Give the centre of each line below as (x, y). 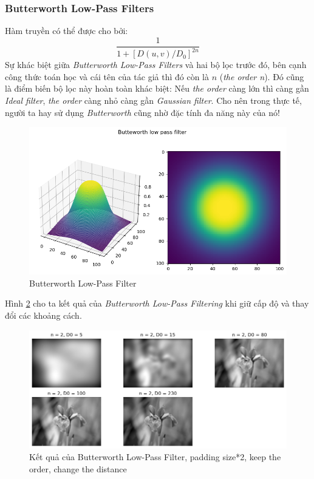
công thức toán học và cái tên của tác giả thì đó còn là (107, 76)
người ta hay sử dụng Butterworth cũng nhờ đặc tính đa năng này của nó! (142, 112)
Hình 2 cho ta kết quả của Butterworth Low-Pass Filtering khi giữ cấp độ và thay (157, 303)
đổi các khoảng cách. (43, 315)
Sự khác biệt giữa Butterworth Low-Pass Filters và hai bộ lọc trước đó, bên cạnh (156, 65)
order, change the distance (78, 468)
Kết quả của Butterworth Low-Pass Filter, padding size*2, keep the (155, 457)
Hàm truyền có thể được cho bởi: (67, 31)
